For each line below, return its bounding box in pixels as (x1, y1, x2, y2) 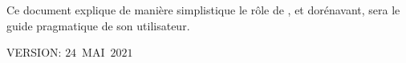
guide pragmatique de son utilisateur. (6, 17, 190, 33)
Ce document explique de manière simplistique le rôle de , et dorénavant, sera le (6, 2, 400, 18)
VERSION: (6, 44, 62, 61)
